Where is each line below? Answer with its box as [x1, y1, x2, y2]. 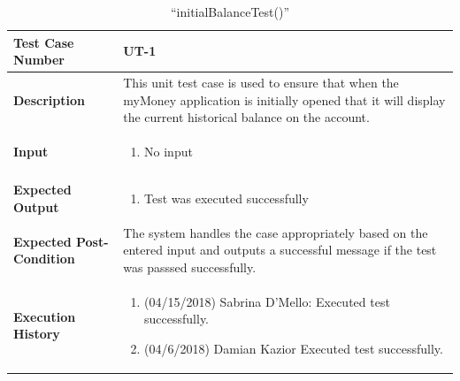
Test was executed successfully [144, 188, 309, 207]
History [13, 324, 60, 343]
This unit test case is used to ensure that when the [123, 73, 399, 92]
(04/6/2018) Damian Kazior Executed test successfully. [144, 339, 443, 357]
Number [13, 50, 65, 69]
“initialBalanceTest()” [170, 3, 290, 20]
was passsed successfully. [123, 257, 257, 276]
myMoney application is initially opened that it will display [123, 90, 446, 109]
